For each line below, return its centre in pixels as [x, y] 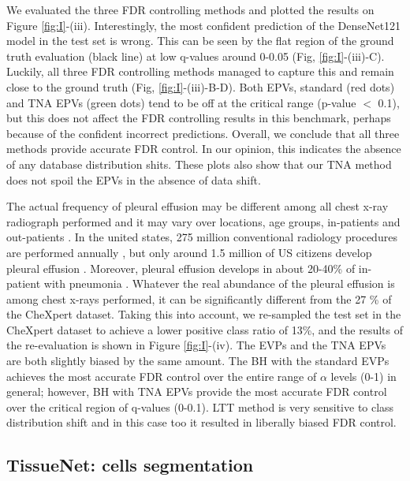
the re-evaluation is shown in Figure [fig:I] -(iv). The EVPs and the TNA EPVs [196, 345]
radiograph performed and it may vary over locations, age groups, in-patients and [203, 221]
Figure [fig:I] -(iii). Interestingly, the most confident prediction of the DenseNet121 [204, 25]
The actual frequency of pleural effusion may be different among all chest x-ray [198, 206]
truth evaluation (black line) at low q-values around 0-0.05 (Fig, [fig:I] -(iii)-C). [196, 56]
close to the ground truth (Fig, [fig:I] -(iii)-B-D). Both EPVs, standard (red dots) [201, 86]
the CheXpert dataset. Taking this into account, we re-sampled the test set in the [204, 314]
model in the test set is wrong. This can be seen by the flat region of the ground [200, 41]
